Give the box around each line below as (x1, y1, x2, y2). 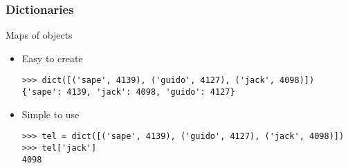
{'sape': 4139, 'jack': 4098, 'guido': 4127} (21, 87, 235, 97)
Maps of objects (6, 28, 73, 42)
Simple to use (21, 106, 80, 121)
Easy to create (21, 50, 83, 65)
